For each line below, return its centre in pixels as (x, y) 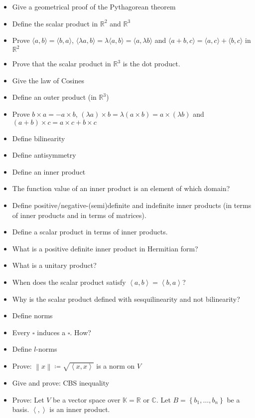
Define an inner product (49, 171)
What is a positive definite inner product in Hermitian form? (105, 248)
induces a (51, 332)
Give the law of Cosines (48, 80)
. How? (80, 332)
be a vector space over (87, 399)
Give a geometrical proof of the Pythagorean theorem (94, 6)
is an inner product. (80, 409)
